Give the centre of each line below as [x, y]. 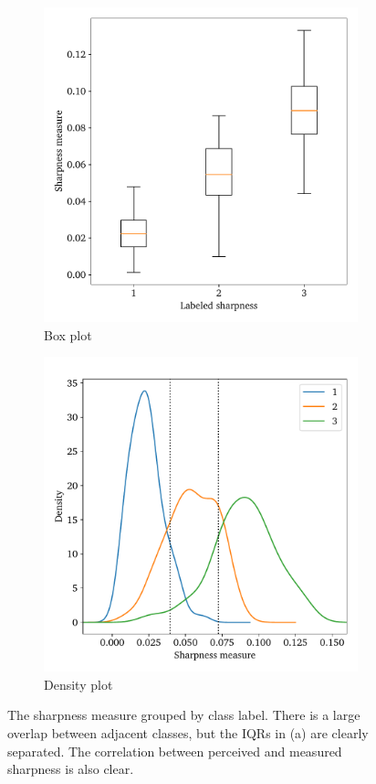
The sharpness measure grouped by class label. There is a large [184, 715]
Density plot [78, 684]
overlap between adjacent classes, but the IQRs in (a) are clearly [188, 732]
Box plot [68, 334]
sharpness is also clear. [71, 769]
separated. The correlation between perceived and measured [175, 751]
